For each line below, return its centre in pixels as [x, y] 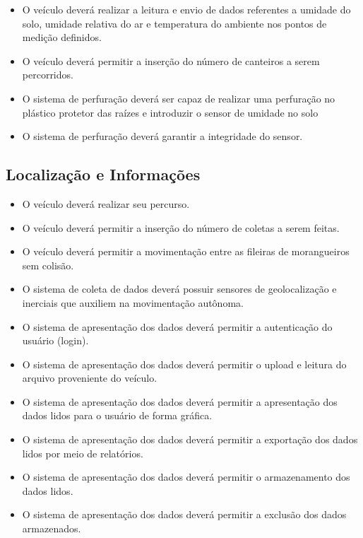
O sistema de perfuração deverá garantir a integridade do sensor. [162, 136]
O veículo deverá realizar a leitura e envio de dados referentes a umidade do [186, 9]
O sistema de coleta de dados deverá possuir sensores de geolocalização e [179, 289]
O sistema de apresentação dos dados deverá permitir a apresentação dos [180, 401]
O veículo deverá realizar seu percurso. [106, 203]
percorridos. [48, 75]
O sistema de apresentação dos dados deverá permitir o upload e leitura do [184, 364]
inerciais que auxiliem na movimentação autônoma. [133, 302]
